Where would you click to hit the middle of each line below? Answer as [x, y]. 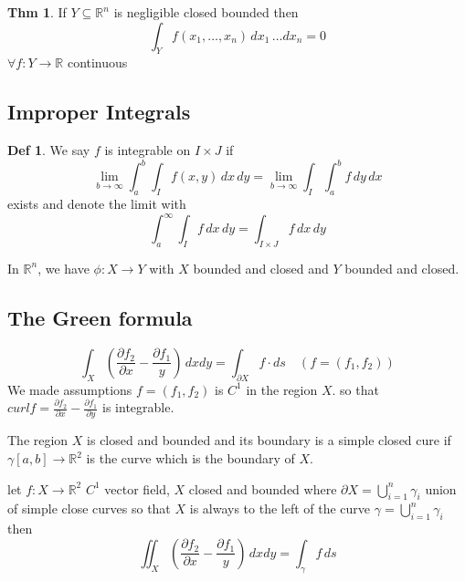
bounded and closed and [261, 268]
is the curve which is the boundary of [190, 458]
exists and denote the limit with [97, 204]
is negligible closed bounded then [206, 12]
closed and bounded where [263, 488]
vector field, [137, 488]
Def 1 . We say [49, 150]
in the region [282, 389]
